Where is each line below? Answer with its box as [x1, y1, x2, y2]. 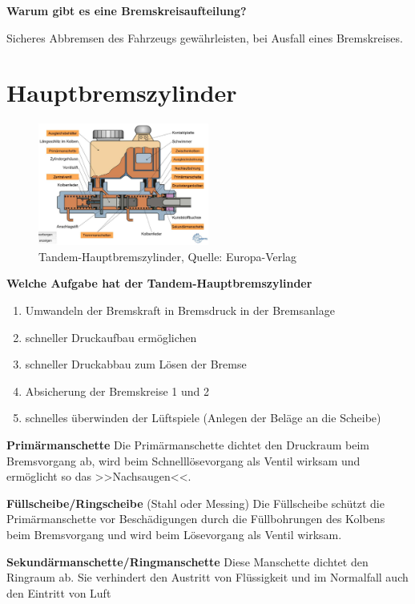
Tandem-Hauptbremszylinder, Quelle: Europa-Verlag [38, 248, 297, 264]
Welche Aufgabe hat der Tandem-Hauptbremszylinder [6, 275, 312, 292]
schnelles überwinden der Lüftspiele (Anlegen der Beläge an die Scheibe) [25, 409, 381, 426]
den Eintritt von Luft [6, 584, 111, 601]
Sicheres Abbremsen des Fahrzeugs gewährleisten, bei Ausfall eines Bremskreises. [6, 29, 403, 46]
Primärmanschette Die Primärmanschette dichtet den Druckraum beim [6, 437, 370, 453]
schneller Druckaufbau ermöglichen [25, 328, 197, 345]
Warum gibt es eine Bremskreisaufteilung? [6, 2, 247, 18]
